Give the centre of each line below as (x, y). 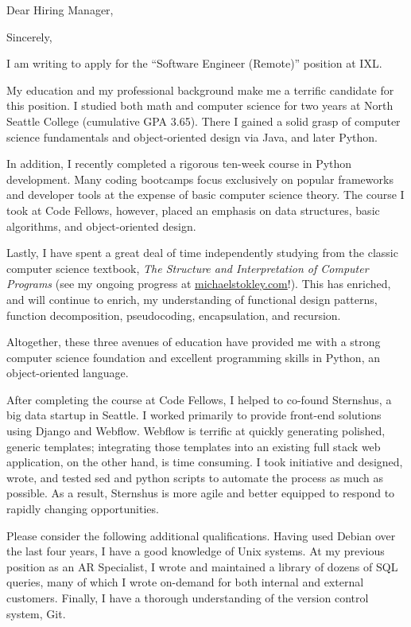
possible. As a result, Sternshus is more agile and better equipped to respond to (201, 493)
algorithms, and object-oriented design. (101, 226)
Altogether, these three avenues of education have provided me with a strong (194, 342)
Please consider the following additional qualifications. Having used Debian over (201, 535)
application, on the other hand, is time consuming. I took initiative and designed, (205, 462)
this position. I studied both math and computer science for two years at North (200, 105)
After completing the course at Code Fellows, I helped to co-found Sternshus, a (199, 399)
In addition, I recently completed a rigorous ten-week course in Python (179, 164)
